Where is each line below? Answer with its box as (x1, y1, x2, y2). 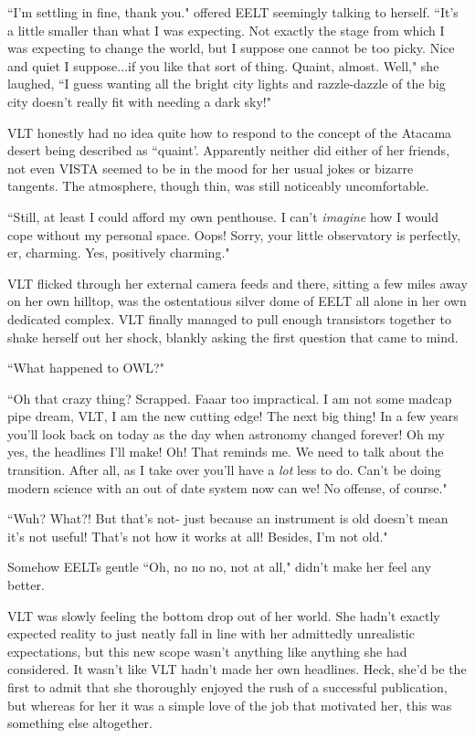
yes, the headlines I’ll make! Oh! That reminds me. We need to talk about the (7, 442, 444, 461)
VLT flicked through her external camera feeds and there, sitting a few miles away (7, 273, 468, 292)
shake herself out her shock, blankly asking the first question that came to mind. (7, 327, 459, 346)
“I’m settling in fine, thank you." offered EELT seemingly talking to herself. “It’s (7, 3, 459, 21)
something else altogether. (7, 713, 153, 733)
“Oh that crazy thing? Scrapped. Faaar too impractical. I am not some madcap (7, 388, 452, 407)
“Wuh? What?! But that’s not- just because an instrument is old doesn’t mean (7, 509, 449, 528)
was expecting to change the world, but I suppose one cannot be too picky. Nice (7, 38, 455, 58)
